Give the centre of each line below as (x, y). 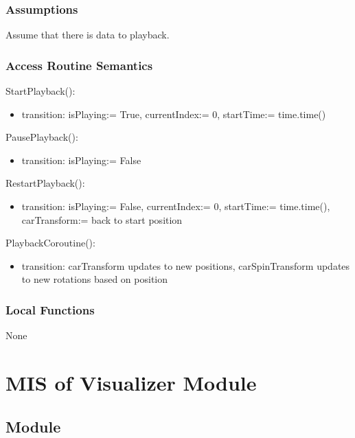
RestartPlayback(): (45, 183)
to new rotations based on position (95, 279)
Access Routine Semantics (79, 65)
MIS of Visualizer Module (131, 382)
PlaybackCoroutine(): (50, 243)
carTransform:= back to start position (102, 219)
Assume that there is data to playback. (88, 35)
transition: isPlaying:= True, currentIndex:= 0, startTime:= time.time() (174, 114)
